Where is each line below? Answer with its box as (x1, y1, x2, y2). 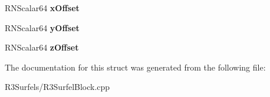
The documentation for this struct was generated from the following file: (5, 61, 266, 73)
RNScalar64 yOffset (5, 21, 80, 34)
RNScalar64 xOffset (5, 2, 80, 14)
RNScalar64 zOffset (5, 41, 79, 53)
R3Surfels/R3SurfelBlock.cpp (5, 81, 110, 93)
